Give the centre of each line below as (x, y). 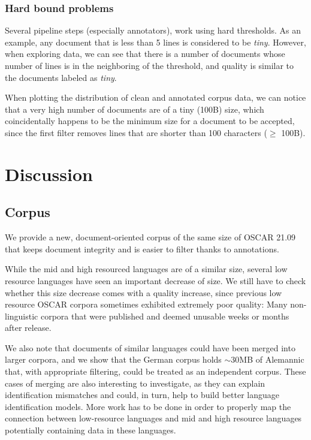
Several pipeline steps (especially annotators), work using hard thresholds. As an (153, 30)
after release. (28, 328)
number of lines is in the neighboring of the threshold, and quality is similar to (150, 65)
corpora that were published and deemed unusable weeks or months (165, 316)
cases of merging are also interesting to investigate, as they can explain (135, 383)
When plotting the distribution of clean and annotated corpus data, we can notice (155, 97)
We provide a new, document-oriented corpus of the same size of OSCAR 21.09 (150, 237)
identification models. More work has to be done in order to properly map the (148, 406)
